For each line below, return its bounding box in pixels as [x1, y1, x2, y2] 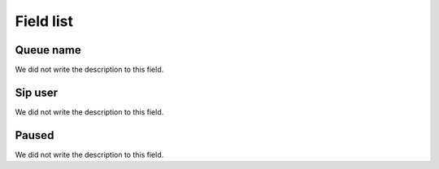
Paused [15, 128, 54, 142]
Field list [15, 12, 73, 30]
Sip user [15, 85, 59, 99]
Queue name [15, 43, 81, 57]
